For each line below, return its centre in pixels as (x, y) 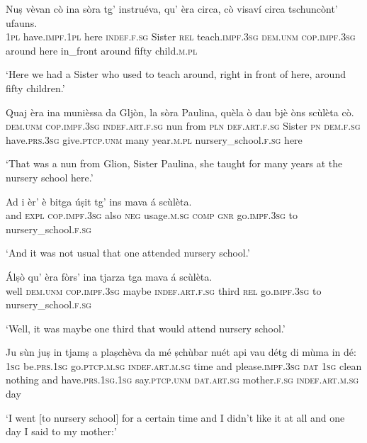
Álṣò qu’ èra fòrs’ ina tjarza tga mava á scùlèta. (109, 276)
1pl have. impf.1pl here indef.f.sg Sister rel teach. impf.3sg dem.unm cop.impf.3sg (181, 37)
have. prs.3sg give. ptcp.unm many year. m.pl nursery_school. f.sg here (154, 139)
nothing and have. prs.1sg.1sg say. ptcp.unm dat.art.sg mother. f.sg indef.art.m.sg (182, 380)
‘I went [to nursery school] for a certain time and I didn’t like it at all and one (175, 417)
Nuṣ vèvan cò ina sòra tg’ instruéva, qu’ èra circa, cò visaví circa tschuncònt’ (172, 9)
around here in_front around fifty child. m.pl (102, 50)
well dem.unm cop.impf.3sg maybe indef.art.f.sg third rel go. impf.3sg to (164, 290)
